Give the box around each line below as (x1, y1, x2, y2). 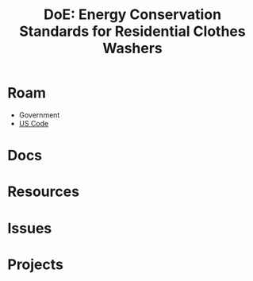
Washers (102, 40, 163, 57)
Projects (7, 256, 64, 273)
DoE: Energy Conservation (43, 6, 222, 24)
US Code (18, 118, 49, 128)
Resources (7, 183, 80, 201)
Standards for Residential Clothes (18, 22, 247, 40)
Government (18, 110, 60, 120)
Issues (7, 219, 52, 237)
